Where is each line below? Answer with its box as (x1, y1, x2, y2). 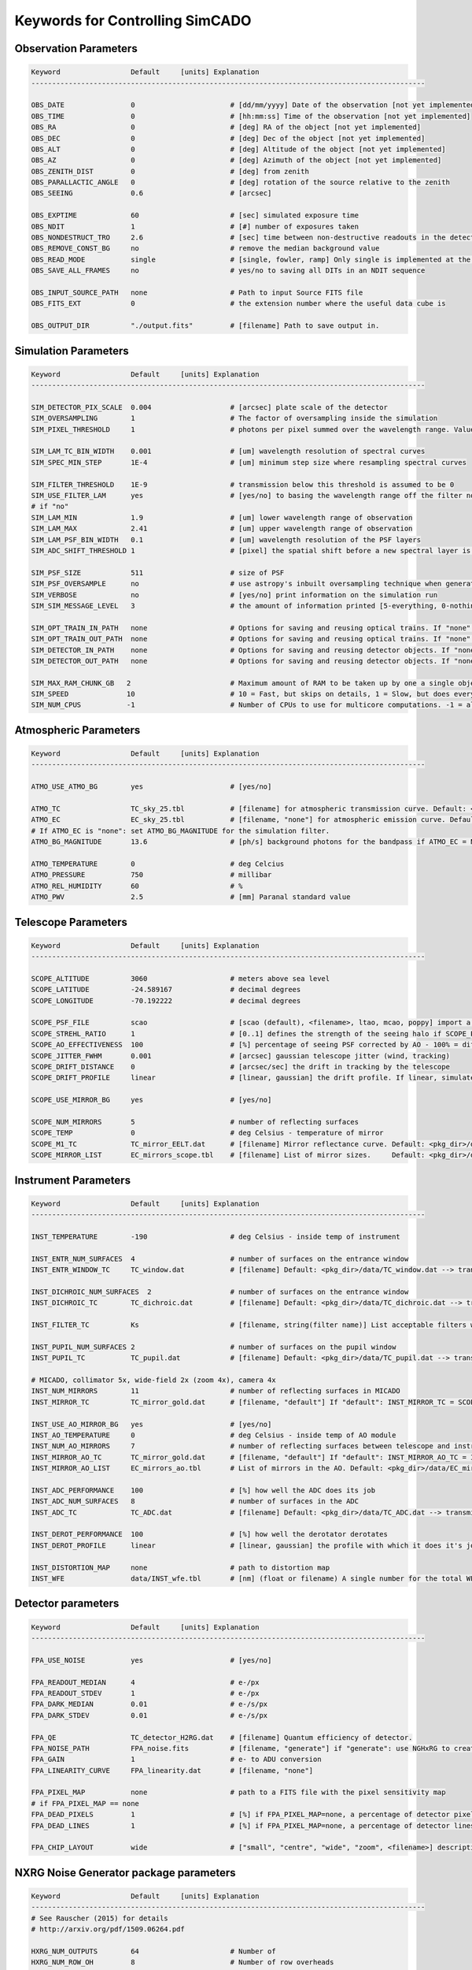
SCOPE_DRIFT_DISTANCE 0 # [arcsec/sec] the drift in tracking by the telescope (31, 1062, 450, 1072)
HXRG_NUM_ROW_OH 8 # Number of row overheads (31, 1958, 334, 1967)
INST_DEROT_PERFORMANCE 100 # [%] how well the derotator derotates (31, 1530, 389, 1539)
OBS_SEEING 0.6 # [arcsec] (31, 189, 272, 198)
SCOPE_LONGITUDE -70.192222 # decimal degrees (31, 996, 301, 1005)
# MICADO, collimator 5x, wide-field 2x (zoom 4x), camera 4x (31, 1375, 276, 1385)
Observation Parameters (14, 42, 138, 55)
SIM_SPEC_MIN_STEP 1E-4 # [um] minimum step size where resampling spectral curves (31, 458, 467, 466)
